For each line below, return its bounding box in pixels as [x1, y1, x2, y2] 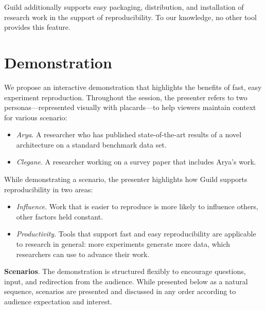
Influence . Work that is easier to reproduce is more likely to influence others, [16, 201, 258, 212]
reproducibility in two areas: [4, 184, 93, 194]
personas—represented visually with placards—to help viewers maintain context [4, 102, 256, 113]
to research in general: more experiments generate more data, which [16, 239, 230, 249]
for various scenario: [4, 112, 67, 122]
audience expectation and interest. [4, 296, 112, 306]
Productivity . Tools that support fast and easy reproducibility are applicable [16, 228, 256, 239]
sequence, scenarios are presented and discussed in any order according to [4, 286, 236, 297]
